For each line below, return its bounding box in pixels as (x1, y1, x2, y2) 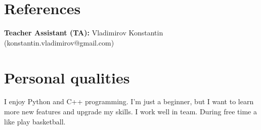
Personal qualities (4, 67, 130, 88)
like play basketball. (4, 116, 66, 126)
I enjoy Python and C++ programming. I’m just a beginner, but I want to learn (4, 96, 254, 107)
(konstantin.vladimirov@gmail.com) (4, 37, 114, 48)
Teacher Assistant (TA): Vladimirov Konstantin (4, 27, 163, 38)
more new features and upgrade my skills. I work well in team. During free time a (4, 106, 257, 117)
